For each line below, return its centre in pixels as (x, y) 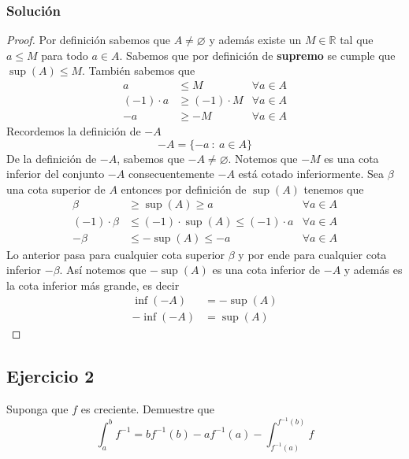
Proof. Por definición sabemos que (88, 40)
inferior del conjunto (56, 174)
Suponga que (37, 409)
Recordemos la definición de (74, 131)
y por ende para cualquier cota (312, 254)
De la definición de (52, 158)
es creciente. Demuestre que (147, 409)
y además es (373, 270)
